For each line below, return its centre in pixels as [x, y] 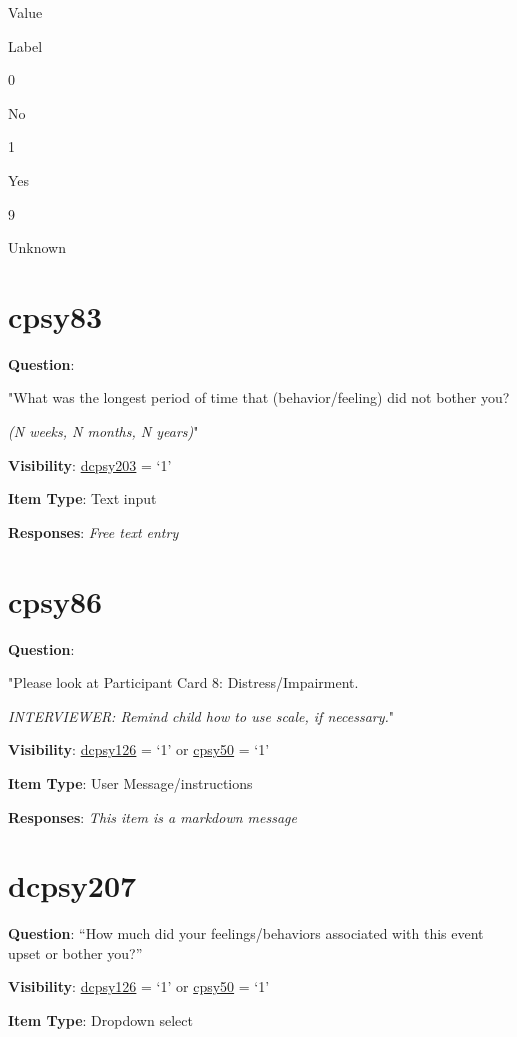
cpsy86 [55, 600]
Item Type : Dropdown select [100, 1020]
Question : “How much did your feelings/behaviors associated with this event [246, 933]
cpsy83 [55, 315]
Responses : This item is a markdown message [152, 816]
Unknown [37, 247]
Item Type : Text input [82, 498]
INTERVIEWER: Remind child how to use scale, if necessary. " [201, 715]
